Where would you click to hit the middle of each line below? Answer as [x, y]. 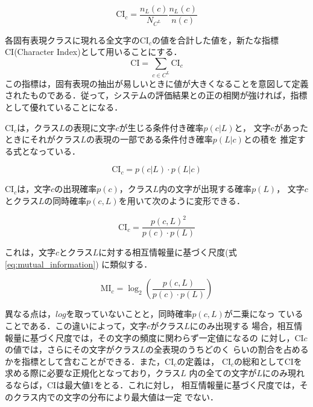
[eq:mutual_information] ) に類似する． [79, 264]
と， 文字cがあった [271, 127]
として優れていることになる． [64, 107]
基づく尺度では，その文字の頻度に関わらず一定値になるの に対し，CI [167, 337]
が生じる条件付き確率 [161, 127]
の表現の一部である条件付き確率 [150, 139]
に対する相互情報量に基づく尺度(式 [168, 252]
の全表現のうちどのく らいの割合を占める [227, 349]
